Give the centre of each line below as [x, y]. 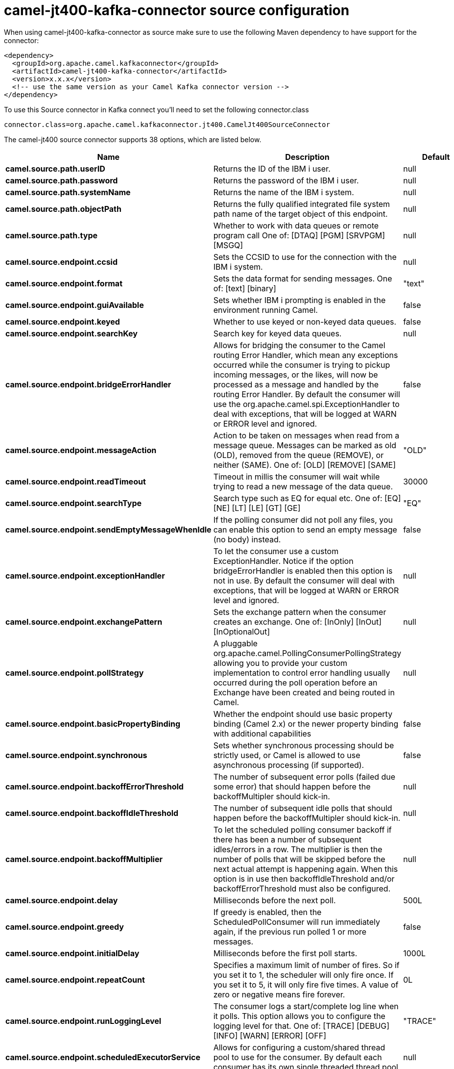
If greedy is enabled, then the [267, 912]
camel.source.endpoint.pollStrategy [75, 673]
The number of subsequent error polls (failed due [304, 776]
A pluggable [235, 643]
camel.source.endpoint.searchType [74, 503]
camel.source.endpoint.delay [62, 900]
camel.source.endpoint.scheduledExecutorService [103, 1057]
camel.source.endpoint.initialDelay [72, 953]
